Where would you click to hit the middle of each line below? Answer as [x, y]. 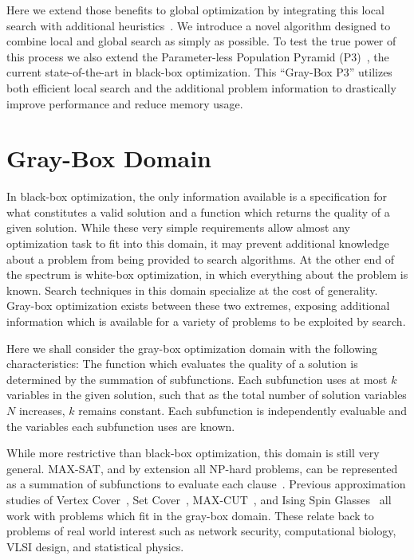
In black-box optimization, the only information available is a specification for [197, 196]
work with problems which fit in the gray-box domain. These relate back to [190, 515]
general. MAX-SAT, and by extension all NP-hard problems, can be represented [202, 468]
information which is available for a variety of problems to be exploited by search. [206, 321]
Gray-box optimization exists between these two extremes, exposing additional [198, 305]
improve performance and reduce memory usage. [125, 103]
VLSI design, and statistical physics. [95, 546]
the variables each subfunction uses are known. [121, 426]
